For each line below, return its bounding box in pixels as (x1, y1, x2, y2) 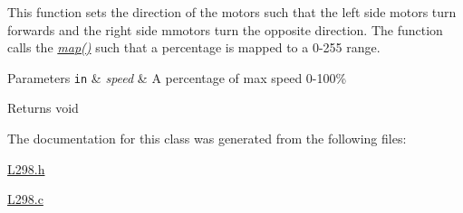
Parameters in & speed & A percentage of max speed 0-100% (7, 68, 347, 87)
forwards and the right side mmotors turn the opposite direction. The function (7, 20, 443, 39)
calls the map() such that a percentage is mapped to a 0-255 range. (7, 38, 381, 57)
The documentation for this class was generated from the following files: (7, 129, 407, 148)
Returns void (7, 98, 79, 117)
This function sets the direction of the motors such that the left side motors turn (7, 3, 457, 21)
